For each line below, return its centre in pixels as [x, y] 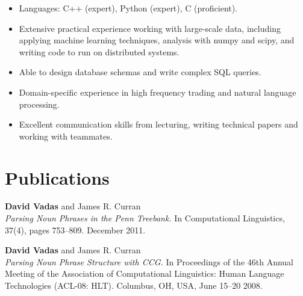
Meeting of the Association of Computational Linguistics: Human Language [145, 273]
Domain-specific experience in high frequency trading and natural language [158, 92]
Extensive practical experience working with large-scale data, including [150, 28]
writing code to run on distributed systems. [99, 51]
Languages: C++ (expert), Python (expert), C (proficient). [128, 8]
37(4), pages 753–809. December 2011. [75, 230]
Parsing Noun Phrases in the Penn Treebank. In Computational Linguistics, [145, 218]
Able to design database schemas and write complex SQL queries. [140, 72]
